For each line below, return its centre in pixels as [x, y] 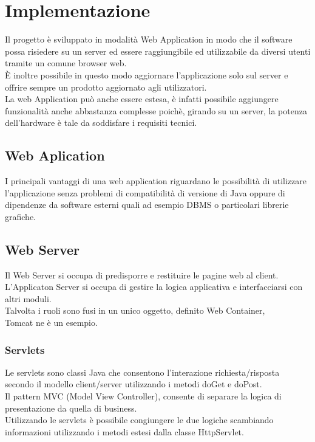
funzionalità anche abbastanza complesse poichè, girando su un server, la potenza [156, 110]
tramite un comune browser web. [66, 63]
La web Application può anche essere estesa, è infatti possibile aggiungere [142, 99]
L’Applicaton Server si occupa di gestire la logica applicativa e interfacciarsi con [154, 287]
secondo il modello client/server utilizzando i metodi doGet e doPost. [134, 384]
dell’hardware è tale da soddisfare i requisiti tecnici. [101, 123]
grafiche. [20, 216]
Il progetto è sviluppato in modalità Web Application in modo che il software [149, 39]
